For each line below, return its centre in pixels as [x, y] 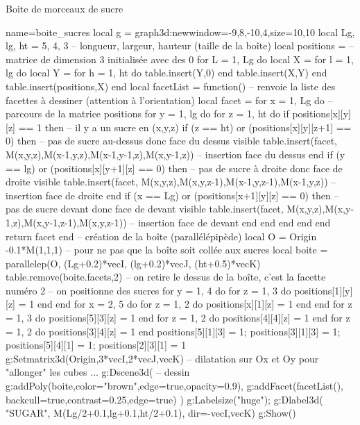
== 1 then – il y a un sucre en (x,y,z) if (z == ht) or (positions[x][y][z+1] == [185, 127]
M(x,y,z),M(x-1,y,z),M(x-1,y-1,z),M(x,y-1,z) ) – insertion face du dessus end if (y [175, 154]
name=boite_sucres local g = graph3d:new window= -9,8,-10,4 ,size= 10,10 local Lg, [180, 32]
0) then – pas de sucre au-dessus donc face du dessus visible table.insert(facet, [171, 141]
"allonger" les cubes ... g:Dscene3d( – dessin [98, 372]
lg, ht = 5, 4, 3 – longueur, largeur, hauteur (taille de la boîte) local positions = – [180, 45]
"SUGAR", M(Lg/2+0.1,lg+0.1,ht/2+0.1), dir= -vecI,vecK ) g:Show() [151, 413]
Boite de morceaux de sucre [65, 8]
